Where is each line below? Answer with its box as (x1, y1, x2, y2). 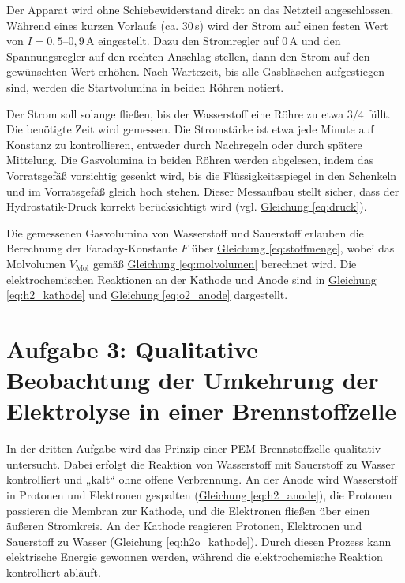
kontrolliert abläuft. (6, 563, 101, 580)
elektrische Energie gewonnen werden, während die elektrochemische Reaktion (6, 548, 383, 565)
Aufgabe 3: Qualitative (6, 332, 259, 364)
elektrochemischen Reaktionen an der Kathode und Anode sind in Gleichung (6, 271, 377, 287)
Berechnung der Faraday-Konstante (6, 240, 178, 256)
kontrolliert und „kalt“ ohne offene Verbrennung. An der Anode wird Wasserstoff (6, 471, 398, 488)
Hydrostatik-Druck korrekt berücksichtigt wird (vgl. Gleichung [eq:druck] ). (6, 198, 367, 215)
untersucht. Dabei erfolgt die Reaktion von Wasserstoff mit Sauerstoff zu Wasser (6, 455, 396, 472)
